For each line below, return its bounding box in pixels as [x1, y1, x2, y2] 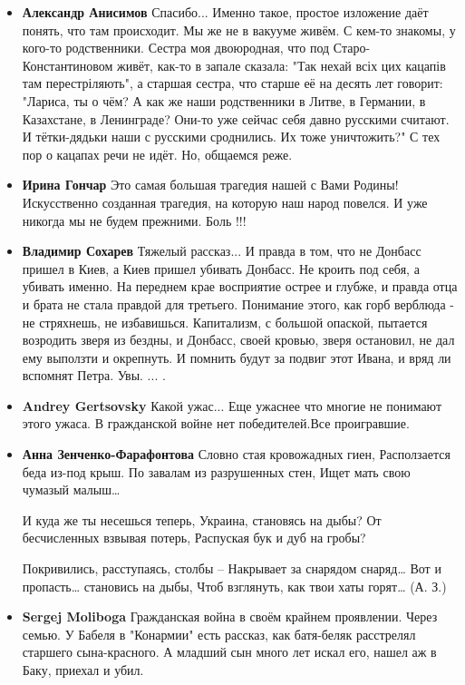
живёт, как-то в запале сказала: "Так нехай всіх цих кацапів [117, 55, 446, 74]
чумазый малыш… [22, 480, 121, 499]
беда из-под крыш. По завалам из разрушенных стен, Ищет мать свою [22, 462, 411, 481]
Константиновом [22, 55, 113, 74]
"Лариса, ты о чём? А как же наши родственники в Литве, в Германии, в [22, 91, 426, 110]
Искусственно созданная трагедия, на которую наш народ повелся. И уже [22, 192, 428, 211]
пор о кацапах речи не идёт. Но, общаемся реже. [22, 144, 293, 163]
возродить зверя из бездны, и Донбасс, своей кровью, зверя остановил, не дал [22, 330, 455, 349]
